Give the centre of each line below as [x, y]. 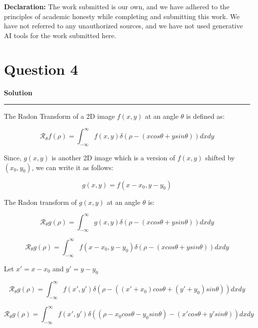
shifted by [220, 157]
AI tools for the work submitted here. [60, 35]
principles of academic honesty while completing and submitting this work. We [122, 16]
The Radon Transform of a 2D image [59, 116]
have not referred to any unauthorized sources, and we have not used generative [123, 26]
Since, [13, 157]
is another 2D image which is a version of [113, 157]
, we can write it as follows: [72, 167]
